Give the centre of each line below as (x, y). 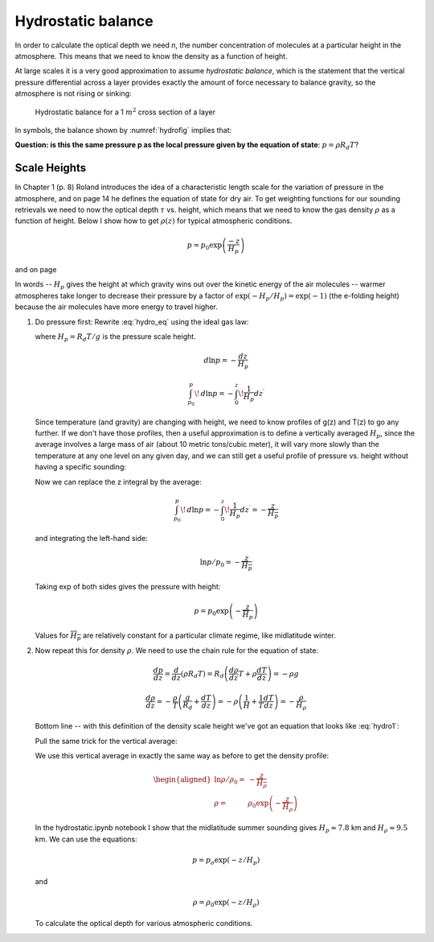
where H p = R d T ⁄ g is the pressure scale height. (115, 337)
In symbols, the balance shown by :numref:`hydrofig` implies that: (123, 130)
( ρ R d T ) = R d (203, 675)
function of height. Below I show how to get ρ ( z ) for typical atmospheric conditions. (154, 221)
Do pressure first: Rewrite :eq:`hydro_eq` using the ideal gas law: (142, 321)
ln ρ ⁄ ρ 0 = (229, 781)
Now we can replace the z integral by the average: (119, 481)
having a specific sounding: (80, 467)
